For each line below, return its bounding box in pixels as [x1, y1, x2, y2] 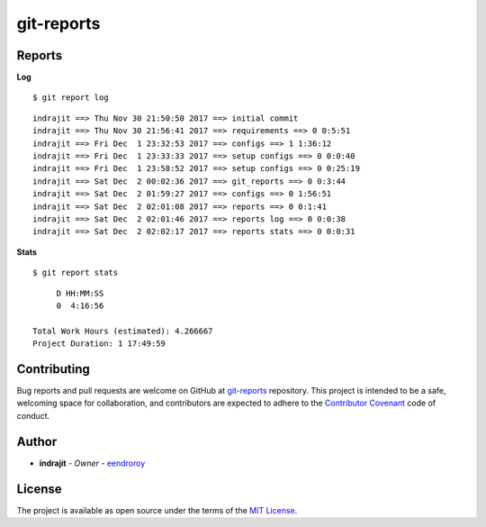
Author [16, 433, 58, 450]
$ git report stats [32, 268, 119, 278]
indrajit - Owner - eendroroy [39, 458, 146, 468]
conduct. [16, 410, 50, 421]
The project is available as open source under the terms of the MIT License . [16, 504, 298, 515]
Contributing [16, 361, 90, 377]
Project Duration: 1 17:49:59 [32, 339, 166, 349]
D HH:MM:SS [56, 288, 104, 298]
